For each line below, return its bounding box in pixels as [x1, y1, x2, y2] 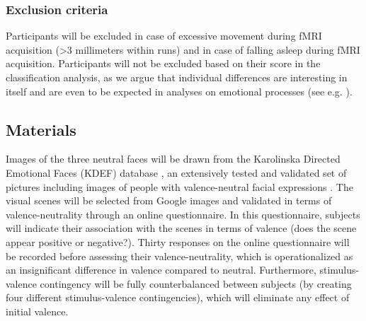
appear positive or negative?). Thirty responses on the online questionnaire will [6, 234, 350, 249]
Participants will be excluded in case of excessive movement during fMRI [6, 28, 322, 43]
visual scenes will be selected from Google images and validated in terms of [6, 193, 332, 208]
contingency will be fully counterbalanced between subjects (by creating [40, 276, 352, 291]
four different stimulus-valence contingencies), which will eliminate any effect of [6, 290, 350, 305]
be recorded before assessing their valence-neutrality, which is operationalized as [6, 248, 353, 263]
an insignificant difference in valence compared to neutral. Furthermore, [6, 262, 316, 277]
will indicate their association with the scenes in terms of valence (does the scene [6, 221, 357, 235]
